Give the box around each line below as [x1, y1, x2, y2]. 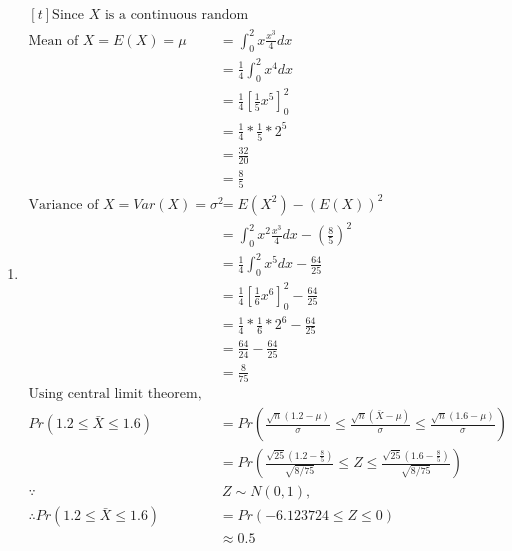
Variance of [28, 197, 99, 212]
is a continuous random [104, 8, 249, 23]
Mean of [28, 33, 79, 48]
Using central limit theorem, [28, 387, 202, 402]
